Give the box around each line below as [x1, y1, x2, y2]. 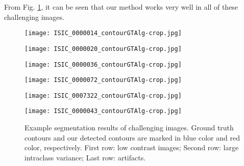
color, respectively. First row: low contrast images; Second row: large [25, 142, 239, 153]
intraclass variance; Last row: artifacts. [25, 152, 146, 162]
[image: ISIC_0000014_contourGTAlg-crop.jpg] [25, 30, 182, 37]
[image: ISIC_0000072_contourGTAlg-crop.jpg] [25, 76, 182, 84]
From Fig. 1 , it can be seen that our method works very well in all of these [4, 2, 238, 12]
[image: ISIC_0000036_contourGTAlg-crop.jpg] [25, 61, 182, 68]
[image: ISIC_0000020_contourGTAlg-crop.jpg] [25, 45, 182, 52]
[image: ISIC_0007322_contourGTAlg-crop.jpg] [25, 92, 182, 99]
